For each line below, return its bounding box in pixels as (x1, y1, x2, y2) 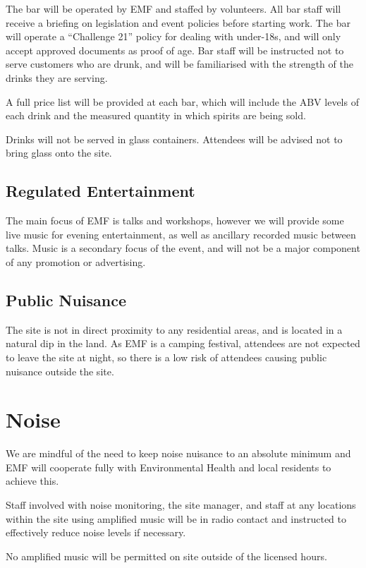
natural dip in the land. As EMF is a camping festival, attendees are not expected (6, 336, 360, 351)
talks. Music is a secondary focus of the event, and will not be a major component (6, 241, 360, 255)
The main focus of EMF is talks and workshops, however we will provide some (6, 213, 344, 228)
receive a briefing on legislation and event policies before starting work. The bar (6, 15, 350, 30)
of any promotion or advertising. (6, 254, 146, 269)
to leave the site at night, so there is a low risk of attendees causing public (6, 349, 327, 364)
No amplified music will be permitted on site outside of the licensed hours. (6, 548, 327, 563)
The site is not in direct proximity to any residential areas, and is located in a (6, 322, 343, 337)
